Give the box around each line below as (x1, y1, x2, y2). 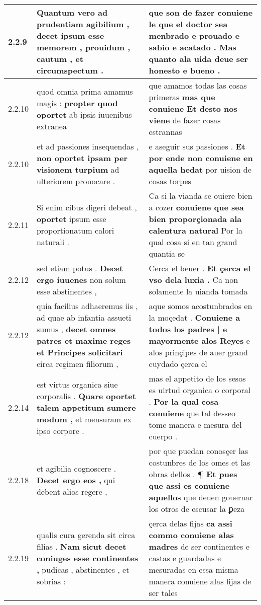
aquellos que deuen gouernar (149, 491, 253, 503)
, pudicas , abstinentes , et (36, 564, 129, 575)
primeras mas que (149, 91, 215, 103)
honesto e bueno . (149, 64, 220, 76)
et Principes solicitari (36, 346, 123, 358)
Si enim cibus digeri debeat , (36, 201, 137, 213)
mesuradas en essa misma (149, 564, 238, 575)
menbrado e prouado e (149, 30, 240, 41)
